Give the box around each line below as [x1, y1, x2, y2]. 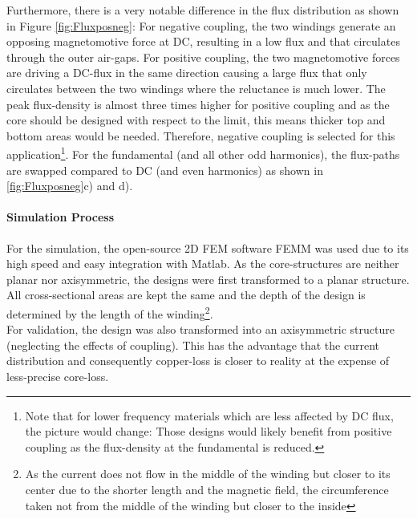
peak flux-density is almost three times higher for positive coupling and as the [6, 95, 390, 112]
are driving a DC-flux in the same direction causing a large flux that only [6, 64, 367, 81]
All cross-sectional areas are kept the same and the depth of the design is [6, 286, 366, 303]
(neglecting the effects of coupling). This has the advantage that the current [6, 336, 380, 353]
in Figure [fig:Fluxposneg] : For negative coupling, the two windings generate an [6, 17, 396, 34]
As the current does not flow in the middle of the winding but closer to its [25, 465, 391, 482]
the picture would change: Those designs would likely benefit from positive [25, 423, 392, 440]
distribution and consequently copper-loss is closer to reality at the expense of [6, 352, 390, 369]
